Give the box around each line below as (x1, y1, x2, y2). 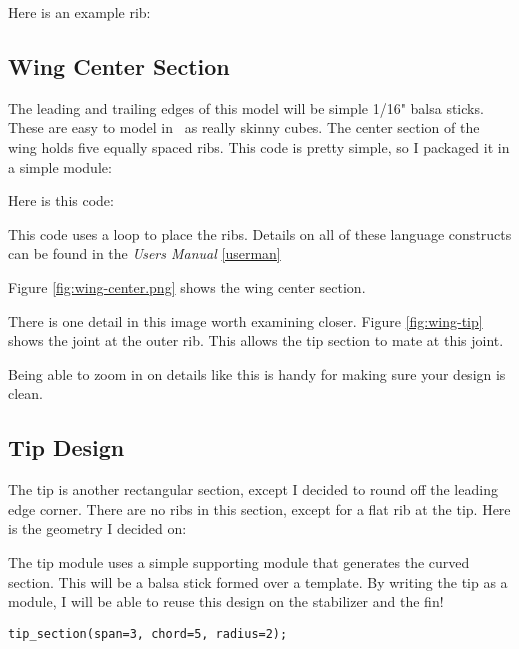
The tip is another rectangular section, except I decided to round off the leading (8, 479, 498, 500)
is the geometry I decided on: (8, 518, 187, 539)
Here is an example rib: (8, 2, 151, 22)
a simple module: (8, 156, 112, 177)
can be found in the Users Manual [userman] (8, 243, 281, 264)
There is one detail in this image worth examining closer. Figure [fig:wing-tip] (8, 310, 483, 331)
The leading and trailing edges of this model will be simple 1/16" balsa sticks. (8, 97, 484, 118)
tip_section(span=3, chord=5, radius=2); (8, 626, 288, 641)
